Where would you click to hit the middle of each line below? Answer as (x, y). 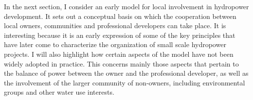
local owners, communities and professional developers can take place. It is (115, 25)
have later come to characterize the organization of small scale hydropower (115, 44)
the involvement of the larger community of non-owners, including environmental (125, 82)
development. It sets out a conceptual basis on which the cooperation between (120, 16)
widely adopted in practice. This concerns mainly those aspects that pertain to (121, 63)
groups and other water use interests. (59, 92)
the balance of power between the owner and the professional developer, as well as (126, 73)
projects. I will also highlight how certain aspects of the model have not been (119, 54)
